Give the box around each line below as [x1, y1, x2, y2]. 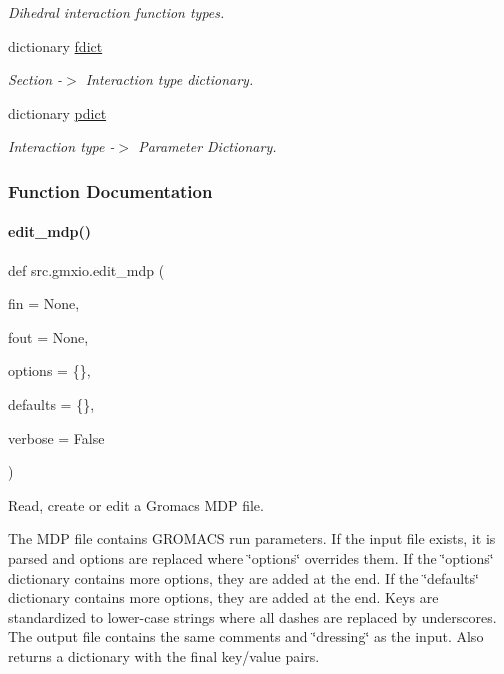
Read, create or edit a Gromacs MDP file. [8, 494, 264, 515]
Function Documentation [8, 178, 213, 203]
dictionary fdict [8, 35, 103, 56]
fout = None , [8, 326, 89, 347]
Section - [8, 69, 63, 90]
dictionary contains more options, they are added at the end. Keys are [8, 587, 439, 608]
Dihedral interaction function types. [8, 2, 225, 22]
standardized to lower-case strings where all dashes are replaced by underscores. [8, 606, 497, 627]
